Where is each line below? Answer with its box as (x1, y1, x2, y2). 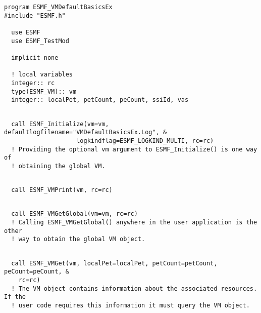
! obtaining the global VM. (11, 162, 106, 170)
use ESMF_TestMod (11, 37, 69, 45)
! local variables (11, 71, 73, 79)
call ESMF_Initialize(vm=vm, (11, 120, 109, 128)
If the (4, 293, 26, 301)
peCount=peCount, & (4, 268, 69, 276)
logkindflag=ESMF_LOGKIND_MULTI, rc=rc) (76, 137, 214, 144)
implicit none (11, 54, 59, 61)
